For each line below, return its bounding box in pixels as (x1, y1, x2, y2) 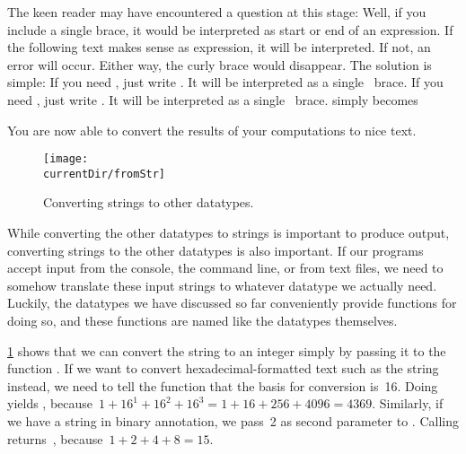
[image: (43, 153, 89, 166)
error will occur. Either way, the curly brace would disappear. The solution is (7, 55, 432, 74)
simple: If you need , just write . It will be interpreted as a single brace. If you (7, 73, 444, 92)
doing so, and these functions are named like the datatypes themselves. (7, 311, 398, 330)
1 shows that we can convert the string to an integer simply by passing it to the (7, 341, 446, 360)
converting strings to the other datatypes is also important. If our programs (7, 240, 424, 259)
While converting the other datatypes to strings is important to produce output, (7, 223, 450, 242)
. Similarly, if (372, 394, 444, 413)
